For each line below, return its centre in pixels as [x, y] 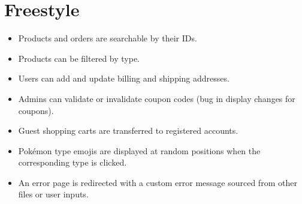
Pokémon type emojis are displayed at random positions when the [139, 150]
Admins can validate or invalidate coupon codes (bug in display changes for [157, 98]
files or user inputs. [53, 194]
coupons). [36, 110]
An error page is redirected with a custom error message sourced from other [158, 182]
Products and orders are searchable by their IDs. [108, 38]
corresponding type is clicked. [73, 162]
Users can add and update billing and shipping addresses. [124, 78]
